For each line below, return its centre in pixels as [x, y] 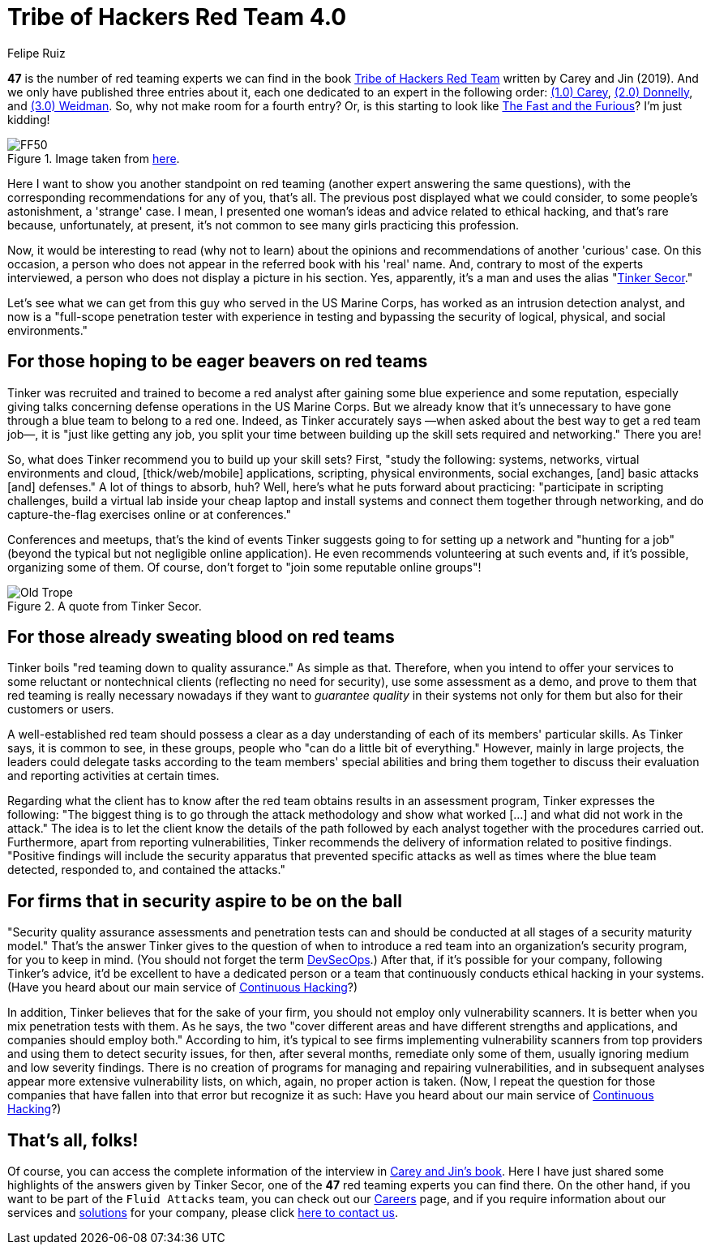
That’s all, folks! [73, 1140]
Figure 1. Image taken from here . [94, 158]
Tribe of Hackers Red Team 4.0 [177, 17]
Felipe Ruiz [36, 53]
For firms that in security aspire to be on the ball [205, 901]
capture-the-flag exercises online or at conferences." [149, 514]
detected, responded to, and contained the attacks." [146, 870]
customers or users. [61, 709]
